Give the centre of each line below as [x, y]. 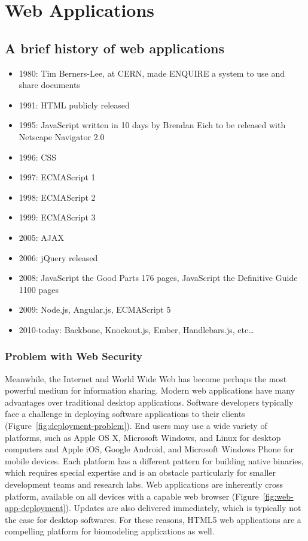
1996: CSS [38, 157]
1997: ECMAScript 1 [57, 177]
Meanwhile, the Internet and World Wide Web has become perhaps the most [146, 378]
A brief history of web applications [115, 48]
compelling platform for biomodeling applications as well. [110, 531]
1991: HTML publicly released [74, 105]
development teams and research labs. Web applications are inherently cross [144, 484]
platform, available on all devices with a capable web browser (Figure [132, 496]
